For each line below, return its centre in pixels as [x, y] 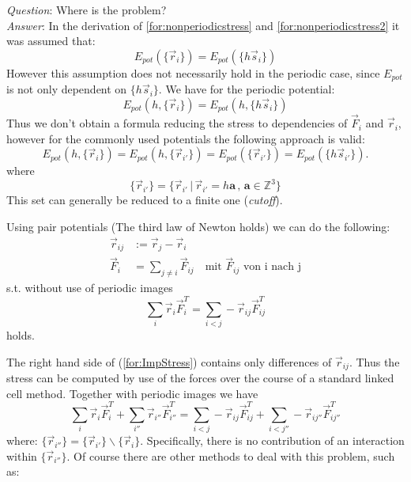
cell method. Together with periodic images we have [132, 393]
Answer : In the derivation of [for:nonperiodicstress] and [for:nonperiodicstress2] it [203, 25]
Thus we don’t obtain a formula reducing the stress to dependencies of [177, 123]
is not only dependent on [67, 89]
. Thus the [374, 361]
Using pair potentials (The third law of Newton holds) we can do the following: [198, 226]
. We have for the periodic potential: [247, 89]
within [22, 455]
